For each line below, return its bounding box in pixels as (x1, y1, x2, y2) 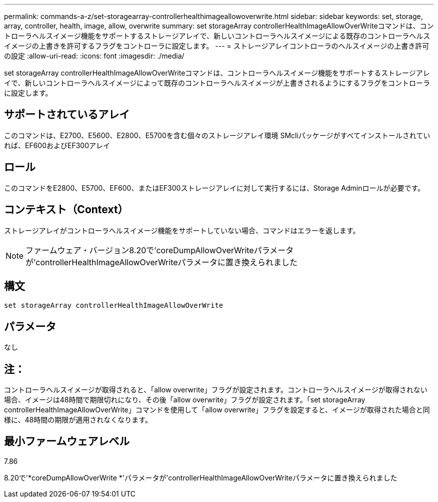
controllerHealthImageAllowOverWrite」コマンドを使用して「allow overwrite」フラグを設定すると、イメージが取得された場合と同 (4, 405, 430, 414)
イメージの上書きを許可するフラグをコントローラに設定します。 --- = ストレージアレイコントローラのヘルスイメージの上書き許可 (4, 42, 429, 50)
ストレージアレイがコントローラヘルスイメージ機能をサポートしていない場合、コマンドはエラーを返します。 (4, 226, 360, 235)
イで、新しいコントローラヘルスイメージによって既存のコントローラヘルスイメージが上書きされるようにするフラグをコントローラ (4, 79, 430, 87)
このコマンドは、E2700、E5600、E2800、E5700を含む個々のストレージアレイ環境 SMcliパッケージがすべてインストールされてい (4, 131, 430, 140)
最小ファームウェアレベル (4, 435, 130, 448)
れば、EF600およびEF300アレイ (4, 141, 110, 150)
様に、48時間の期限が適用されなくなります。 (4, 415, 152, 424)
